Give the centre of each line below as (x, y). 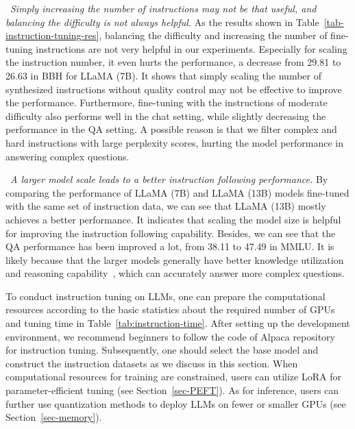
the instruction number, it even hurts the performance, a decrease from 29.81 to (173, 62)
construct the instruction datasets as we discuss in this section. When (152, 363)
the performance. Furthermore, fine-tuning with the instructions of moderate (167, 102)
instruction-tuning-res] (52, 35)
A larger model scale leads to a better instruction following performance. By (169, 179)
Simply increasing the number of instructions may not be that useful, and (163, 8)
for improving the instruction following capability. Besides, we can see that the (171, 233)
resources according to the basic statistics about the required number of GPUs (170, 309)
